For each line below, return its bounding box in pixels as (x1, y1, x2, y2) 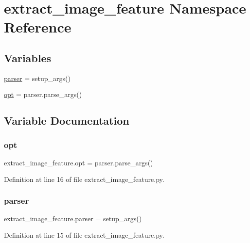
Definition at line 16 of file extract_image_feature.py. (4, 174, 164, 184)
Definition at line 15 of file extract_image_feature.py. (4, 229, 164, 240)
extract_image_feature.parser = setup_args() (4, 213, 142, 224)
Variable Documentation (4, 113, 129, 128)
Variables (4, 50, 52, 65)
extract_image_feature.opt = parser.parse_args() (4, 157, 153, 167)
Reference (4, 17, 71, 37)
